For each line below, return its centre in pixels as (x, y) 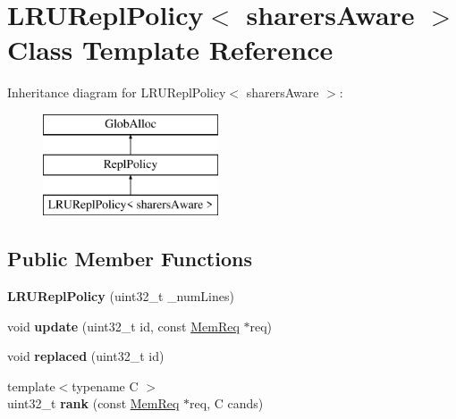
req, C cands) (227, 403)
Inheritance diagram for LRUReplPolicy (117, 92)
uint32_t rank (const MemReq (93, 403)
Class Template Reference (170, 50)
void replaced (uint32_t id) (86, 356)
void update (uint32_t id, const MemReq (123, 326)
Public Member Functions (130, 259)
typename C (105, 385)
